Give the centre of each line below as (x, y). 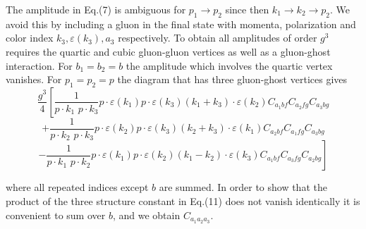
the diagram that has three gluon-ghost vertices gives (232, 79)
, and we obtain (146, 215)
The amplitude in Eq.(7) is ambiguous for (96, 9)
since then (247, 9)
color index (30, 38)
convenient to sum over (56, 215)
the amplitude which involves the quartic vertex (229, 65)
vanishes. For (34, 79)
